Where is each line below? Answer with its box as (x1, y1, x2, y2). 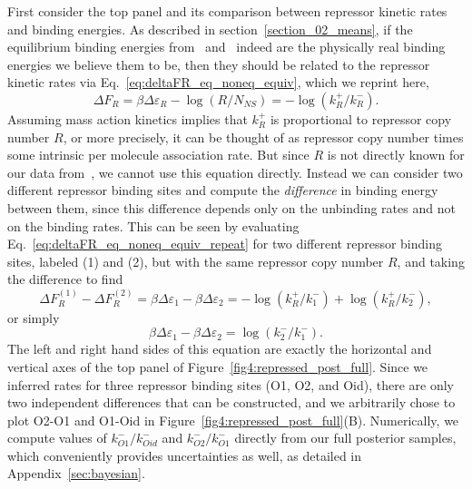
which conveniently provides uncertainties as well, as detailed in (7, 445, 362, 465)
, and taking (397, 251, 465, 270)
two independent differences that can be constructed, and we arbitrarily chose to (7, 393, 456, 412)
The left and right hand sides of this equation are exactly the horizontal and (7, 339, 432, 358)
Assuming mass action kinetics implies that (7, 109, 248, 128)
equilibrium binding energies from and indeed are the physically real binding (7, 37, 446, 56)
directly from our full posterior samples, (234, 428, 457, 447)
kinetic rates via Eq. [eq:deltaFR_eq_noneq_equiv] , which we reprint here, (7, 73, 429, 92)
